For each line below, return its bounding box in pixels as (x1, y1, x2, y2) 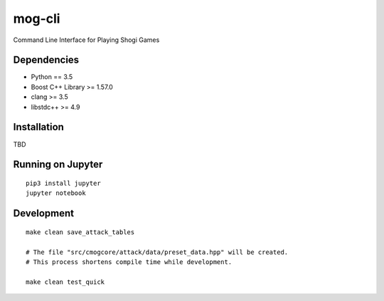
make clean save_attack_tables (26, 228, 135, 236)
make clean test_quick (26, 278, 105, 286)
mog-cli (13, 11, 60, 26)
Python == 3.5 (31, 73, 73, 81)
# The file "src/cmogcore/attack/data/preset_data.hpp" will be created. (26, 248, 289, 256)
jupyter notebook (26, 189, 86, 197)
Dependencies (13, 54, 80, 66)
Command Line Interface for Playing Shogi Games (13, 36, 160, 44)
